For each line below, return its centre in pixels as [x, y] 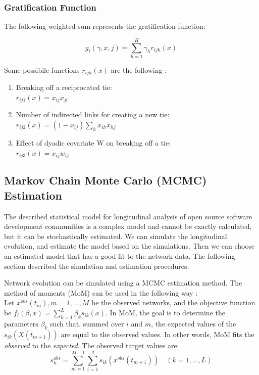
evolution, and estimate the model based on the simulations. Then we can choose [129, 246]
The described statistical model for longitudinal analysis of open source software [128, 216]
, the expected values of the [194, 323]
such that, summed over [87, 323]
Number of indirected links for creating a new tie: [93, 114]
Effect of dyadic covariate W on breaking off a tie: [93, 143]
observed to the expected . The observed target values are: [92, 345]
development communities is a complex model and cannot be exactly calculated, [128, 226]
